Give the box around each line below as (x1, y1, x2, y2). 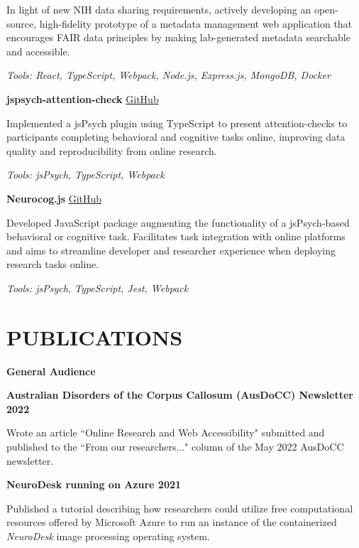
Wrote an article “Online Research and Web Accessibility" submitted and (6, 425, 325, 440)
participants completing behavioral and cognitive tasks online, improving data (6, 129, 346, 144)
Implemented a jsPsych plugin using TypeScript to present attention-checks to (6, 115, 348, 130)
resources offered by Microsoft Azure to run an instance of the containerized (6, 515, 337, 530)
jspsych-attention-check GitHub (6, 91, 159, 106)
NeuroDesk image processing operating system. (6, 528, 210, 543)
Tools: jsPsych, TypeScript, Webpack (6, 167, 165, 182)
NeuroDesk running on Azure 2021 (6, 477, 182, 492)
